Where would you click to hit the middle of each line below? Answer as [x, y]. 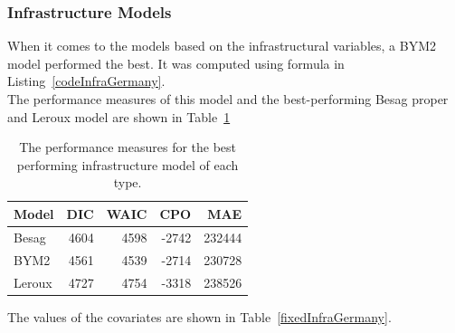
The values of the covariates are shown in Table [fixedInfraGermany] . [199, 316]
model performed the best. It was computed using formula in [176, 63]
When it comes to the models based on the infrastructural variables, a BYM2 [222, 46]
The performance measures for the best [128, 147]
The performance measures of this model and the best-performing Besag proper [228, 99]
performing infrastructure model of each [128, 164]
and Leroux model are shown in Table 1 [119, 116]
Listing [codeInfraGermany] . [86, 81]
